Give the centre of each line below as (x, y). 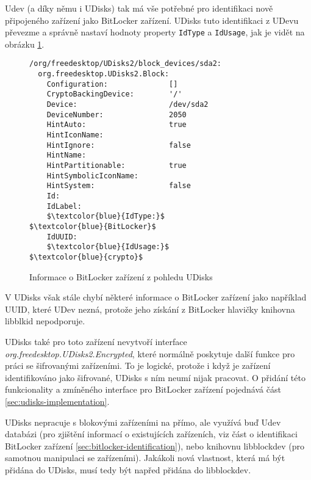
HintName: (66, 155)
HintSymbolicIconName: (92, 176)
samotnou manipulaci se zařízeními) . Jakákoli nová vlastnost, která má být (145, 458)
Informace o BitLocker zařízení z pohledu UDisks (121, 276)
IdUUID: (62, 237)
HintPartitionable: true (116, 165)
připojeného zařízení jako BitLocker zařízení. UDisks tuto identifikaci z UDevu (152, 20)
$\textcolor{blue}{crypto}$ (86, 257)
